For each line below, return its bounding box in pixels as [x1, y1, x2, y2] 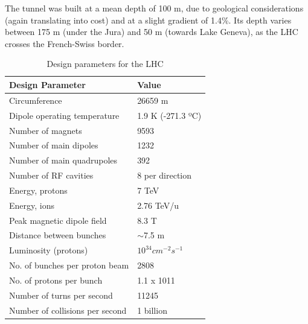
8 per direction [137, 169, 192, 182]
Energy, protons [9, 183, 68, 196]
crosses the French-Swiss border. [5, 37, 124, 49]
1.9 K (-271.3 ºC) [137, 109, 202, 121]
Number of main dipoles [9, 139, 98, 151]
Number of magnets [9, 124, 82, 136]
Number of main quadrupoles [9, 154, 118, 167]
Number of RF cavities [9, 169, 94, 182]
